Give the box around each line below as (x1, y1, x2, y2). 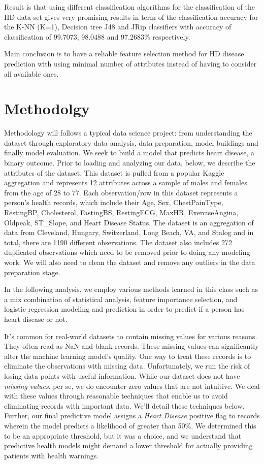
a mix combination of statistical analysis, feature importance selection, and (4, 293, 238, 304)
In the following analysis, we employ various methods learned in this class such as (4, 284, 258, 294)
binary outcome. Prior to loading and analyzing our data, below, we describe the (4, 157, 255, 168)
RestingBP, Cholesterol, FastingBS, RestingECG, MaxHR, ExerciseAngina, (4, 207, 239, 218)
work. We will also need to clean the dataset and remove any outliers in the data (4, 257, 255, 267)
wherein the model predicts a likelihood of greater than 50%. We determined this (4, 420, 256, 430)
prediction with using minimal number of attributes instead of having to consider (4, 58, 257, 69)
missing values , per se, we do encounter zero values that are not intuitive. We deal (4, 380, 260, 391)
